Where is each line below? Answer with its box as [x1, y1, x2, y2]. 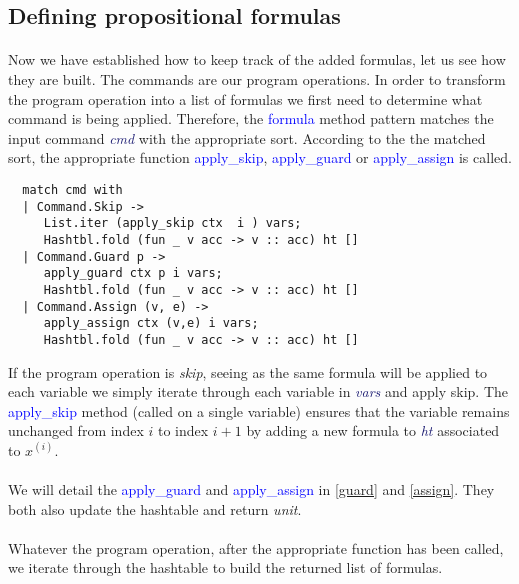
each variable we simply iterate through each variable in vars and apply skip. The [8, 381, 508, 402]
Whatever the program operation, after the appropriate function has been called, [8, 537, 504, 558]
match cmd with [22, 182, 123, 197]
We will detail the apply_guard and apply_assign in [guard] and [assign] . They [8, 479, 495, 500]
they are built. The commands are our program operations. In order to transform [8, 68, 506, 89]
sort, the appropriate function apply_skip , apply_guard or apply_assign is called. [8, 147, 512, 168]
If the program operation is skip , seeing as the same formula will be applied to [8, 361, 488, 382]
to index [157, 420, 209, 441]
